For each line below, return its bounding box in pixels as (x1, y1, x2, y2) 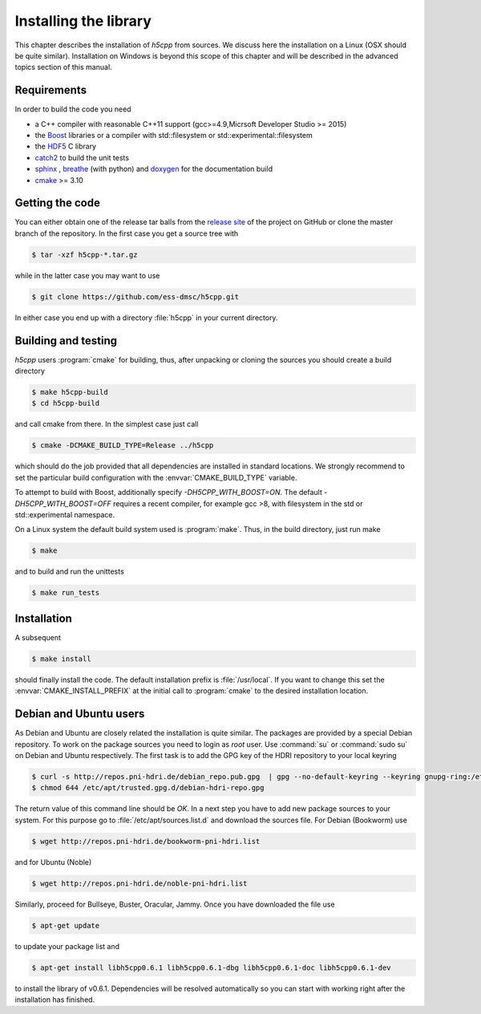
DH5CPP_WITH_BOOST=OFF (14, 498, 111, 509)
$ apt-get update (31, 921, 100, 930)
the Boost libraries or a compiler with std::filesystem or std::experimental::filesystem (34, 131, 313, 140)
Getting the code (14, 197, 100, 210)
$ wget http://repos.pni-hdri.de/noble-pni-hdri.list (31, 878, 248, 888)
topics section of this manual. (14, 63, 112, 72)
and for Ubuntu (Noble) (14, 857, 92, 866)
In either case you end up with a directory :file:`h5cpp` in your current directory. (14, 313, 278, 322)
